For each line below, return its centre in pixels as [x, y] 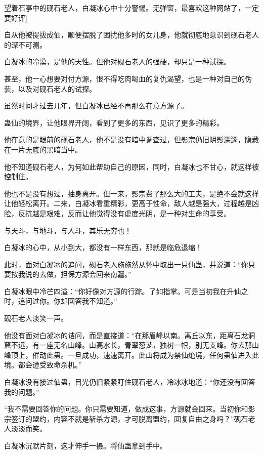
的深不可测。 [25, 44]
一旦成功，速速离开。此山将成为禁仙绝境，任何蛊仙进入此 [163, 355]
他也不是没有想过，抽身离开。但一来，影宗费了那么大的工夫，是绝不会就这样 [131, 193]
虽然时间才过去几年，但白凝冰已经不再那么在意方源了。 [96, 106]
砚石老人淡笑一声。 [36, 318]
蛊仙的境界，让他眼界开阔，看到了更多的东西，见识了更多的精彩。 [114, 122]
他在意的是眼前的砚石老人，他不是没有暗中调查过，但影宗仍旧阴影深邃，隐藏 [131, 139]
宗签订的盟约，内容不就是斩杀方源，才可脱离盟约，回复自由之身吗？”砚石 [126, 418]
